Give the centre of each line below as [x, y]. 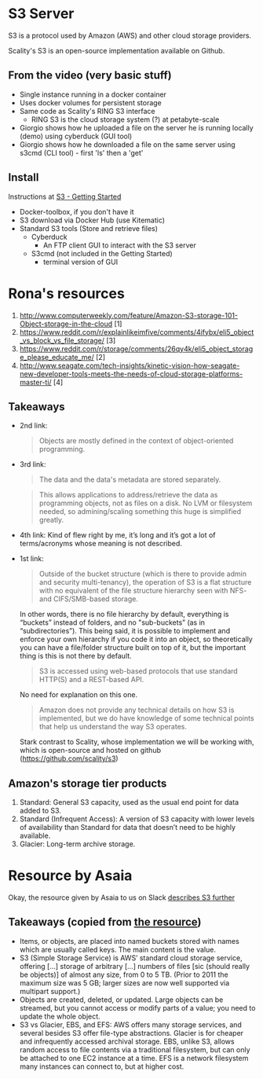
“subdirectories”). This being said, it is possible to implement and [124, 631]
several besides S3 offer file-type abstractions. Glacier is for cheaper [131, 1033]
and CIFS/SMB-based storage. [89, 599]
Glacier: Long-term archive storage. [77, 844]
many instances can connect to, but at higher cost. [102, 1066]
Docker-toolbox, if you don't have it [77, 211]
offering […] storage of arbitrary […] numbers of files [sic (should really [134, 966]
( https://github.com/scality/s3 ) [69, 758]
